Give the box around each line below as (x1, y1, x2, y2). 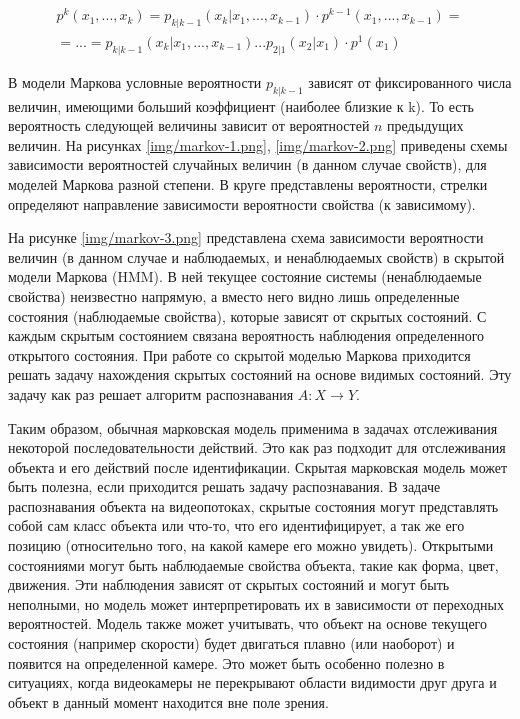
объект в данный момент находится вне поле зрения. (8, 691, 329, 712)
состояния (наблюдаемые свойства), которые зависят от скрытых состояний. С (8, 305, 487, 326)
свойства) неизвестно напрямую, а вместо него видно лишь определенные (8, 285, 460, 306)
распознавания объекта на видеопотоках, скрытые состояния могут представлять (8, 495, 499, 516)
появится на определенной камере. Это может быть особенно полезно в (8, 652, 445, 673)
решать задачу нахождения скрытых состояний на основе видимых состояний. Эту (8, 364, 512, 385)
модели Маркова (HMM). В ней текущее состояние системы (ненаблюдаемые (8, 266, 482, 287)
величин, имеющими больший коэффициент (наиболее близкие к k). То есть (8, 95, 474, 116)
